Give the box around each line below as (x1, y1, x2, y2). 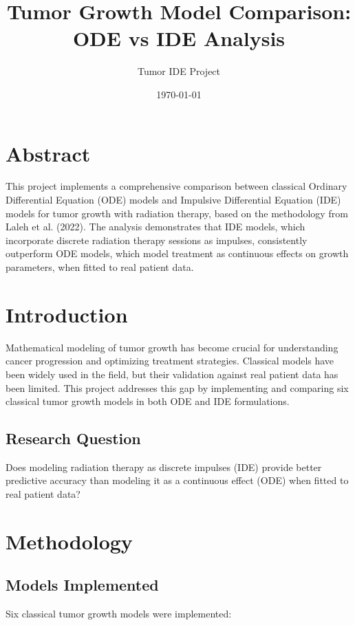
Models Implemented (6, 574, 159, 595)
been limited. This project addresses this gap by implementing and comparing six (6, 380, 349, 395)
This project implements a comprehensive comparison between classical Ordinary (6, 179, 347, 193)
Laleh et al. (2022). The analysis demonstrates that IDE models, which (6, 219, 305, 234)
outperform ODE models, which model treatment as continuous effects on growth (6, 246, 349, 261)
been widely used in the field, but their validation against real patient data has (6, 366, 338, 381)
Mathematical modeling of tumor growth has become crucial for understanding (6, 340, 338, 354)
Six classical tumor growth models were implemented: (6, 606, 232, 621)
